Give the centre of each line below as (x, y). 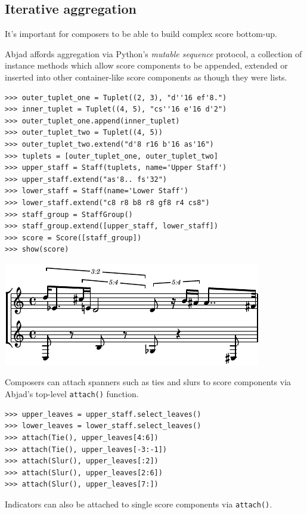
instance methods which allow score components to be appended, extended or (146, 65)
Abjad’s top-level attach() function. (72, 394)
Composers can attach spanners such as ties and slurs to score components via (148, 382)
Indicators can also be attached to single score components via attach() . (139, 504)
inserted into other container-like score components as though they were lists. (146, 77)
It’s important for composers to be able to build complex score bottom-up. (141, 34)
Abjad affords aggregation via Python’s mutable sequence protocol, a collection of (153, 53)
